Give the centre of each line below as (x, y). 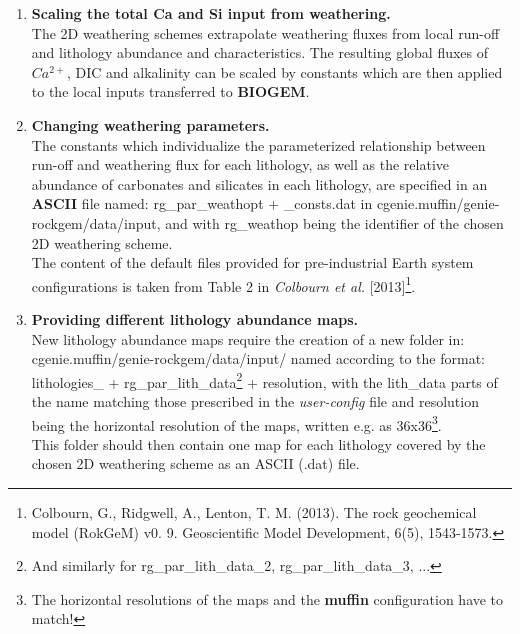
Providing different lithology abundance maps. (194, 318)
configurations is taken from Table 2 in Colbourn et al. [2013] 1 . (223, 284)
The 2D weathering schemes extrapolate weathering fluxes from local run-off (265, 32)
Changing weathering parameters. (150, 124)
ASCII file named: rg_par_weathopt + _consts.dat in (202, 203)
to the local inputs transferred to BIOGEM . (170, 91)
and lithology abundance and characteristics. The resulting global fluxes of (260, 52)
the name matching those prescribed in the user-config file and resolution (255, 401)
